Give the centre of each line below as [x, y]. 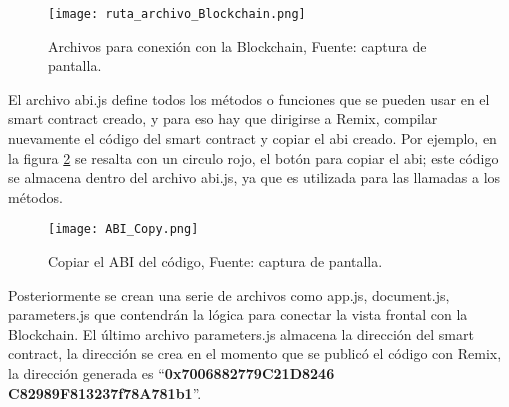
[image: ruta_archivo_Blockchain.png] [177, 14]
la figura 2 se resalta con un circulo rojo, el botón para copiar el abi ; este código [253, 157]
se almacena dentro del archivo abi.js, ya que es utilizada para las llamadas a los [254, 177]
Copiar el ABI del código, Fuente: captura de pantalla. [215, 261]
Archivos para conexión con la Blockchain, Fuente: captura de [237, 45]
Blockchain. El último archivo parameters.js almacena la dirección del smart [241, 333]
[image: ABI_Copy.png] [123, 229]
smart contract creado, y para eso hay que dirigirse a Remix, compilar [223, 118]
